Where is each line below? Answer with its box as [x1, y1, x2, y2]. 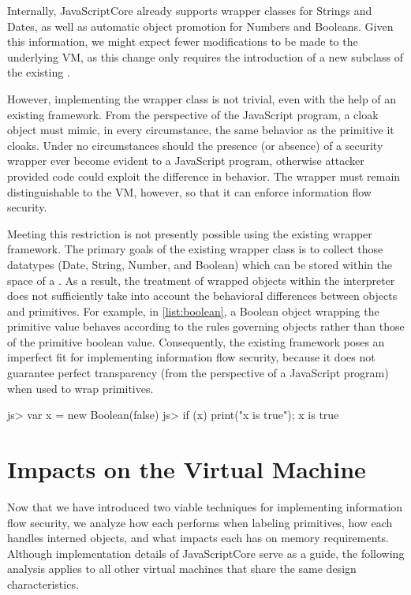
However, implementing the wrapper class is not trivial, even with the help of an [7, 90, 397, 107]
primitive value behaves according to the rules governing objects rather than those [7, 318, 405, 335]
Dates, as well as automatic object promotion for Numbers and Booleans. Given [7, 17, 394, 34]
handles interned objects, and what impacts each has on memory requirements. [7, 530, 389, 546]
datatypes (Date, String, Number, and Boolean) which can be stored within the [7, 256, 392, 272]
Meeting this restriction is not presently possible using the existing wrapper [7, 225, 372, 241]
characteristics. [7, 575, 79, 592]
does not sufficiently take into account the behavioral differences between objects [7, 287, 398, 304]
